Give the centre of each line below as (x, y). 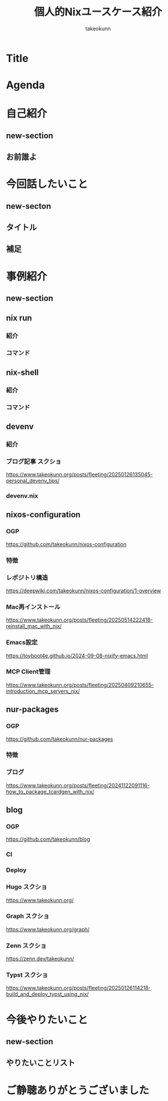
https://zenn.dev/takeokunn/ (40, 959)
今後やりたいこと (47, 1019)
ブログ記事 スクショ (34, 461)
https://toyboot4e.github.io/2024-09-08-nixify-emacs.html (77, 655)
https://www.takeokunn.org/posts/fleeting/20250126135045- (80, 475)
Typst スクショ (27, 975)
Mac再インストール (33, 607)
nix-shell (22, 372)
